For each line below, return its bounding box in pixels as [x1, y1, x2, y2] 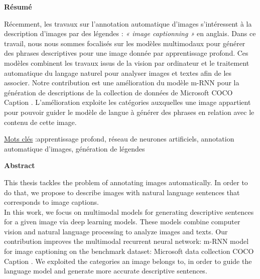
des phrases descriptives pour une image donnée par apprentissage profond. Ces [4, 48, 248, 58]
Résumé [4, 2, 32, 12]
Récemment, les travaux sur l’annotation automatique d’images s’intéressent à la [4, 18, 252, 29]
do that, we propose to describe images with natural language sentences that [4, 187, 240, 197]
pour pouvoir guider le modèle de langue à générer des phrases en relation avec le [4, 106, 254, 117]
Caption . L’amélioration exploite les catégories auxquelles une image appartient [4, 97, 251, 107]
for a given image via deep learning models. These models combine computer [4, 216, 240, 227]
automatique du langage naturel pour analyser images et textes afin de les [4, 67, 232, 78]
